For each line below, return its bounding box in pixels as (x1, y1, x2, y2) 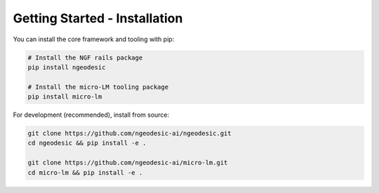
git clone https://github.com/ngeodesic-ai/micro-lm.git (27, 159, 228, 167)
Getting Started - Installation (13, 10, 183, 26)
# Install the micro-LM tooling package (27, 83, 168, 91)
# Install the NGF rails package (27, 53, 143, 62)
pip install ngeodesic (27, 63, 106, 71)
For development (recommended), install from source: (13, 110, 170, 119)
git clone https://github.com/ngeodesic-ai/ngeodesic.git (27, 129, 232, 138)
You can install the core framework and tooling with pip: (13, 35, 175, 43)
